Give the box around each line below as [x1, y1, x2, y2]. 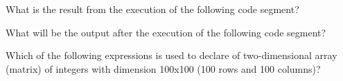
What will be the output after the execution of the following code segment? [6, 25, 326, 39]
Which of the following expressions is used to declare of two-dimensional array [6, 48, 337, 62]
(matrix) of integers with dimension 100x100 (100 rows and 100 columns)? [6, 61, 321, 76]
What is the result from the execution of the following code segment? [6, 2, 299, 16]
